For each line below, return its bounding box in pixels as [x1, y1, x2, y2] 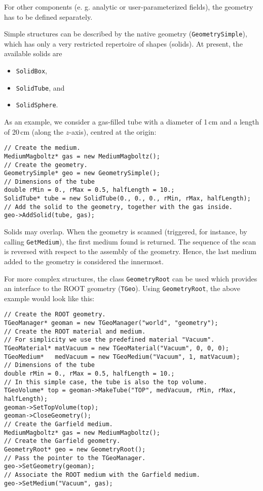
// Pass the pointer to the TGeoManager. [4, 454, 146, 462]
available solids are [4, 48, 62, 59]
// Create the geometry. [4, 161, 88, 169]
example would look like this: [4, 293, 95, 303]
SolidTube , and [16, 82, 65, 93]
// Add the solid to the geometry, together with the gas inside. [4, 203, 233, 211]
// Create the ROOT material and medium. [4, 328, 146, 335]
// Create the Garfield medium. [4, 420, 113, 428]
